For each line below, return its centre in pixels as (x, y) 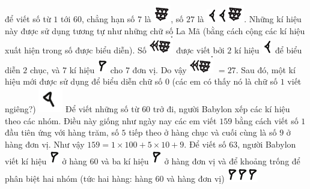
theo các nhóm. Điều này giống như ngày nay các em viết (111, 120)
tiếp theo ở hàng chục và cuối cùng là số (203, 132)
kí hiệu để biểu (268, 50)
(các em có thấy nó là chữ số (225, 81)
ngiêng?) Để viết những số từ (72, 108)
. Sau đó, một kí (266, 69)
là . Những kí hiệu (249, 19)
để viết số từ (28, 19)
